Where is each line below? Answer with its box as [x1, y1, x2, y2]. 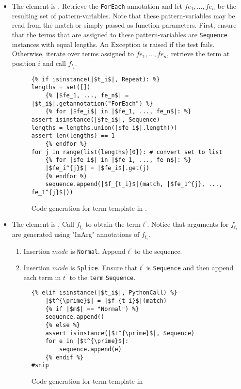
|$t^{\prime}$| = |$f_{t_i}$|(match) [45, 297, 167, 305]
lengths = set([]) [31, 84, 91, 91]
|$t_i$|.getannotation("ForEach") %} [31, 100, 153, 107]
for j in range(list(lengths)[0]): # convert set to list [31, 148, 223, 156]
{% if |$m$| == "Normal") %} [45, 305, 139, 312]
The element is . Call [12, 219, 74, 229]
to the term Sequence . [69, 272, 136, 282]
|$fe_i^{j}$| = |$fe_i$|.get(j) [45, 165, 150, 171]
